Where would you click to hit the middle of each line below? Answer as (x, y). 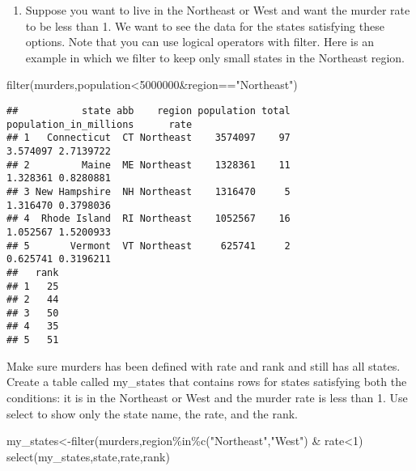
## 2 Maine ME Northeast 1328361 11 (149, 165)
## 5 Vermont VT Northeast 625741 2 (149, 246)
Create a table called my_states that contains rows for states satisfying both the (207, 382)
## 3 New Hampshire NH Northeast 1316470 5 (149, 191)
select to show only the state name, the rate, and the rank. (152, 413)
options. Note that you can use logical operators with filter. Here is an (200, 42)
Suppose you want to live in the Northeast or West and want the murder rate (218, 10)
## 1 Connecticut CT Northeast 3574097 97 (149, 138)
